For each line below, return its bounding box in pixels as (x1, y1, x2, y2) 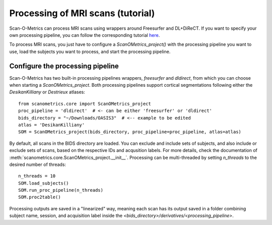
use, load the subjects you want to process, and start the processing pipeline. (9, 48, 171, 54)
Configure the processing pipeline (9, 62, 119, 70)
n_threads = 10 (18, 173, 56, 179)
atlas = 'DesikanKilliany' (18, 122, 85, 128)
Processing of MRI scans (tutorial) (9, 8, 155, 19)
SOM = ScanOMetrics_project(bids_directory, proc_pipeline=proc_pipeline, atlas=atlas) (18, 129, 242, 135)
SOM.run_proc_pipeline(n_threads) (18, 187, 103, 193)
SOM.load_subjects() (18, 180, 69, 186)
